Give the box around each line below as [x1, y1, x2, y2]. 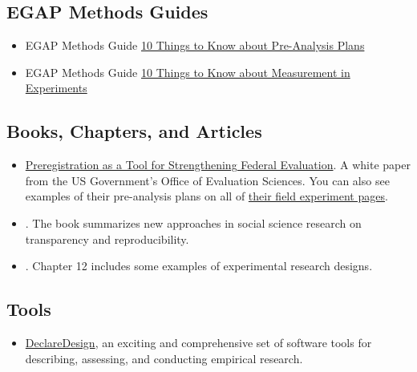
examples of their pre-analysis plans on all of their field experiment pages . [25, 188, 388, 204]
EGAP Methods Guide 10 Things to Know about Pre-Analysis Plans [25, 37, 365, 54]
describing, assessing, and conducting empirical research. [25, 350, 303, 366]
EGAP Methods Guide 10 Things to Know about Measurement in [25, 63, 350, 80]
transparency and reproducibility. [25, 230, 189, 247]
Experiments [25, 79, 87, 96]
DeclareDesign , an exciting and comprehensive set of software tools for [25, 334, 372, 350]
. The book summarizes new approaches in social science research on [25, 214, 362, 231]
